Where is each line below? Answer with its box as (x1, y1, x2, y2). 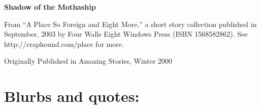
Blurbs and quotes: (4, 86, 140, 106)
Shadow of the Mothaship (4, 2, 96, 12)
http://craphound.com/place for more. (4, 38, 124, 49)
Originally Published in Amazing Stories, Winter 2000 (4, 56, 173, 66)
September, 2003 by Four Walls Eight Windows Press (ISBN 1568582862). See (4, 29, 248, 39)
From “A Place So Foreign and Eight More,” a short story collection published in (4, 18, 257, 29)
